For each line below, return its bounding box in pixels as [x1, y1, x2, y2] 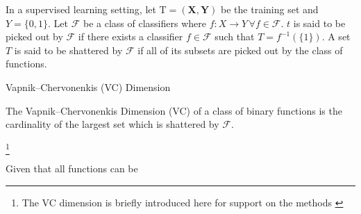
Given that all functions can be [6, 161, 138, 176]
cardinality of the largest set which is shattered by [6, 117, 219, 131]
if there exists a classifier [78, 29, 183, 44]
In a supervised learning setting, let [6, 2, 156, 16]
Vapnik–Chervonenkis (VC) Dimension [6, 79, 171, 94]
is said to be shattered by [14, 42, 123, 57]
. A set [321, 29, 351, 44]
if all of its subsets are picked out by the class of [137, 42, 343, 57]
